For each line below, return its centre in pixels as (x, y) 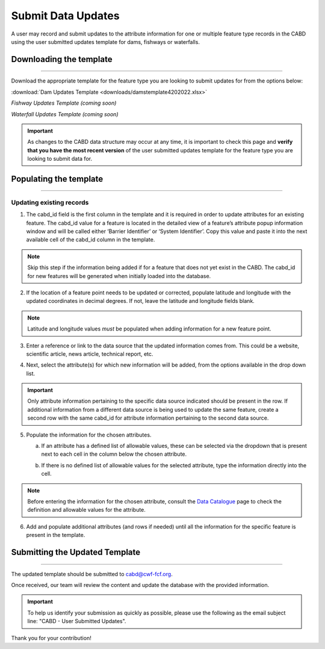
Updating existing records (50, 202)
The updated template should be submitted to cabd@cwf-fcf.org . (92, 574)
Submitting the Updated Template (76, 552)
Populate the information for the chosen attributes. (89, 435)
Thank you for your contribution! (51, 638)
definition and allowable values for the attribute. (86, 510)
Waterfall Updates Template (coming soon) (65, 114)
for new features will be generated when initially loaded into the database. (119, 276)
